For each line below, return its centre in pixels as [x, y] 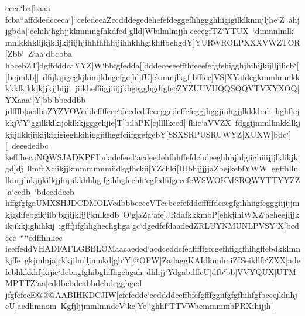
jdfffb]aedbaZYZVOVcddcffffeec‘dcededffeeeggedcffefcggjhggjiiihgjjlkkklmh [138, 111]
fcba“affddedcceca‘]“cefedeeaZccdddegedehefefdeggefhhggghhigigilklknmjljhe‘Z [145, 19]
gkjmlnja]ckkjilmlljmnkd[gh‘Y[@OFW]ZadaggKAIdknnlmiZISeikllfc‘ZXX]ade [162, 260]
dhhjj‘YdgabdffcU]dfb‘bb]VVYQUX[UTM [221, 271]
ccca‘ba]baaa [28, 8]
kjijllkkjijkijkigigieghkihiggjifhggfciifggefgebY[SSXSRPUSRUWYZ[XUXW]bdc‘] [148, 134]
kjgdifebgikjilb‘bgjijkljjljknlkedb [62, 214]
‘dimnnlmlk [273, 31]
